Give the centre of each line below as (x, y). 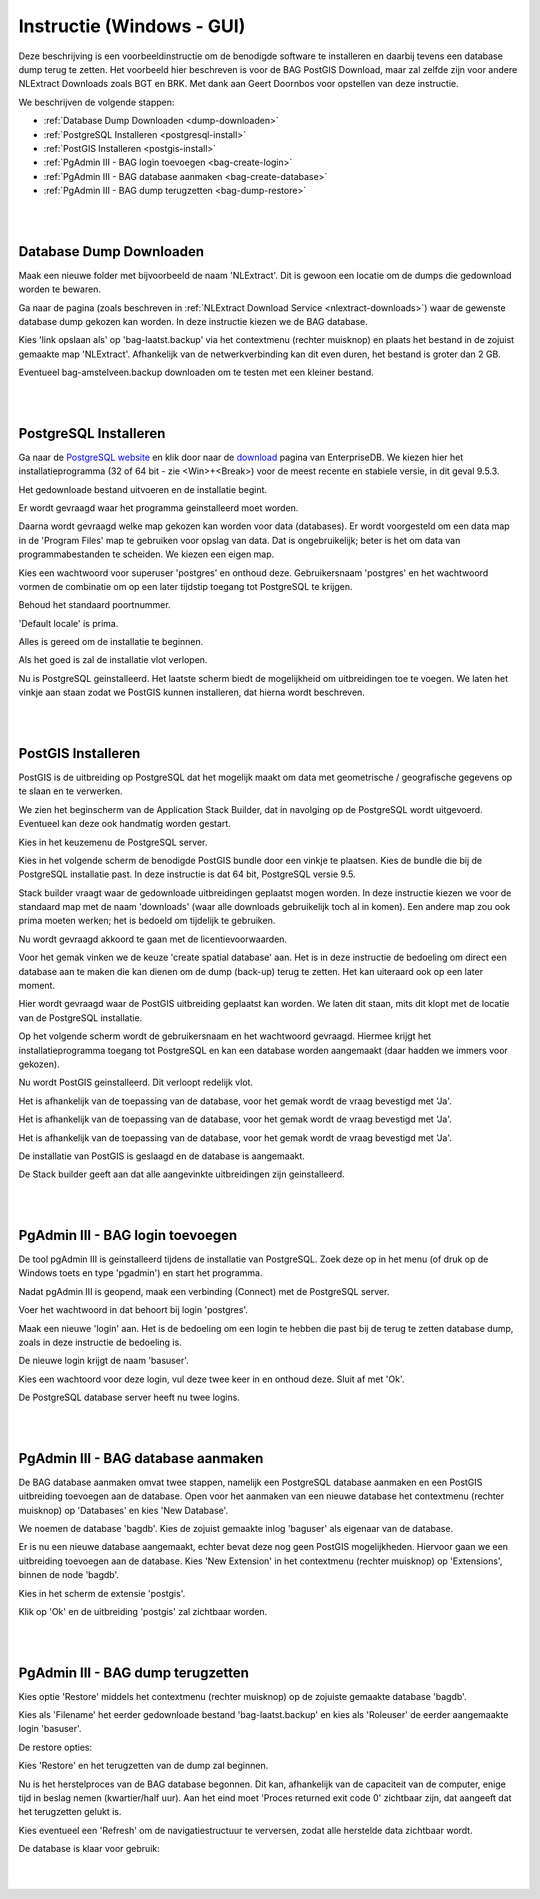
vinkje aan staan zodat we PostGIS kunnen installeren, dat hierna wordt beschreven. (191, 692)
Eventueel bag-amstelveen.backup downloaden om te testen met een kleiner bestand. (196, 372)
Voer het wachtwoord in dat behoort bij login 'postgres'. (133, 1310)
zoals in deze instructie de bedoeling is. (100, 1342)
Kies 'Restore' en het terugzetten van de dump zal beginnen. (143, 1766)
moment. (36, 986)
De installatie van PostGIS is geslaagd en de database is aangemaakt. (161, 1156)
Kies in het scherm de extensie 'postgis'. (102, 1593)
